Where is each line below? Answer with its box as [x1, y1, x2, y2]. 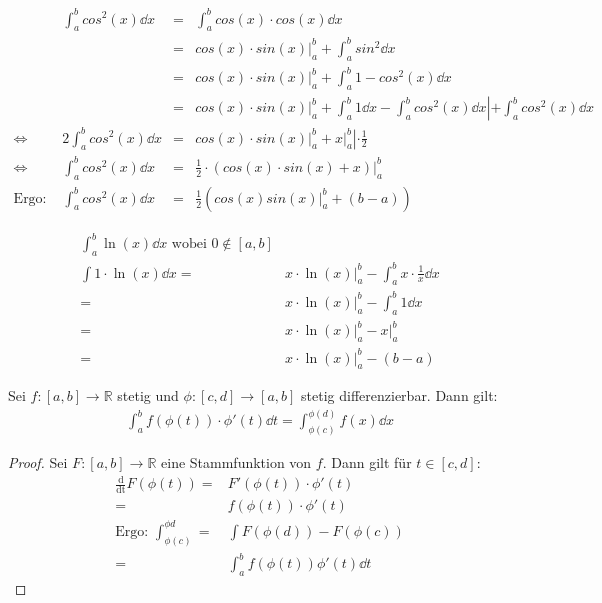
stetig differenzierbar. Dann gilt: [301, 385, 498, 406]
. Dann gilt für [322, 452, 412, 473]
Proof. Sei [8, 452, 68, 473]
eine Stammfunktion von [161, 452, 312, 473]
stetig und [117, 385, 179, 406]
